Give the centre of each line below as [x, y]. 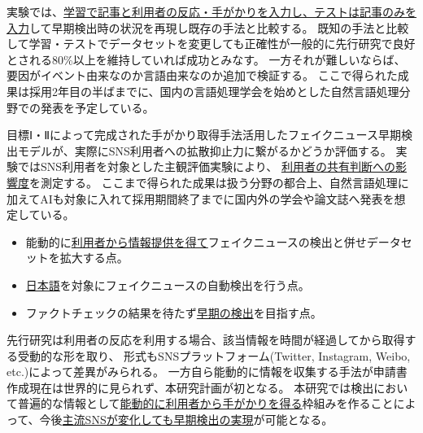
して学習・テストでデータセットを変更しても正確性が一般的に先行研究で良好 [211, 44]
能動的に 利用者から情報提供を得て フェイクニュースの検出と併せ [196, 241]
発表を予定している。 [97, 107]
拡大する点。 [94, 258]
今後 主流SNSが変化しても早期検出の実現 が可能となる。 [186, 420]
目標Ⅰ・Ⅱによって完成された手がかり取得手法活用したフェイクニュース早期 [204, 135]
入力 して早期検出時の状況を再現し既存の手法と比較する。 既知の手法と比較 [208, 27]
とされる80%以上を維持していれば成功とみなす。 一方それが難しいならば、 [206, 59]
